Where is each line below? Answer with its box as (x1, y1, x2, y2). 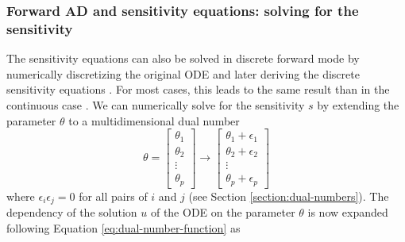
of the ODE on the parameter (150, 204, 295, 221)
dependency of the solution (6, 204, 137, 221)
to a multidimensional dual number (68, 112, 240, 129)
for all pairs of (79, 187, 148, 204)
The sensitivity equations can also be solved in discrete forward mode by (6, 50, 360, 67)
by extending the (317, 96, 399, 113)
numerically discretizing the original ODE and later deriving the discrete (6, 65, 360, 82)
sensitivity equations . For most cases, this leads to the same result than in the (6, 81, 390, 98)
